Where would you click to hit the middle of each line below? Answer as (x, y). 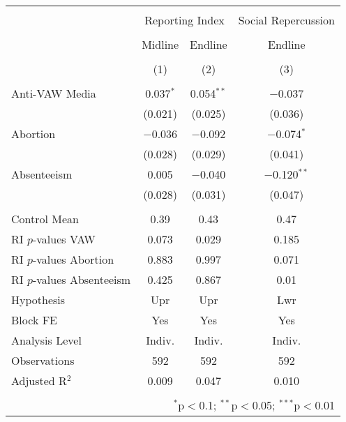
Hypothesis (38, 300)
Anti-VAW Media (54, 93)
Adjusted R (39, 380)
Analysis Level (46, 340)
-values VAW (64, 239)
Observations (43, 360)
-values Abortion (73, 259)
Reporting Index (185, 20)
